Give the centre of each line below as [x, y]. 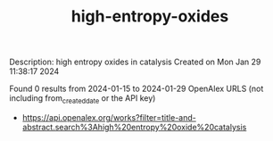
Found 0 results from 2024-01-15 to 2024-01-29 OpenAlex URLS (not [136, 89]
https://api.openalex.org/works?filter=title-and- [109, 117]
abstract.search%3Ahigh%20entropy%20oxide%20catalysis [134, 127]
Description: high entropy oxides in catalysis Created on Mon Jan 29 [135, 62]
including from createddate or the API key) [83, 99]
